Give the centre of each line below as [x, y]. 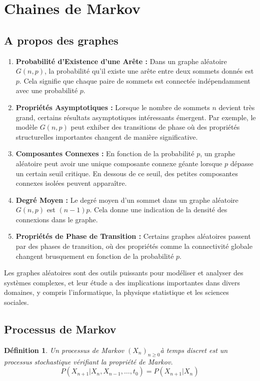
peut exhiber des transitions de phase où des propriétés [155, 127]
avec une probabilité [47, 90]
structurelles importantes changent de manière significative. [107, 136]
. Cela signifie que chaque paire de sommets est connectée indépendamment [135, 80]
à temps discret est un [194, 350]
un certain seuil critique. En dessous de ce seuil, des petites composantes [127, 173]
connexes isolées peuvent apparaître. [71, 183]
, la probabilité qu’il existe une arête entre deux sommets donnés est [149, 71]
